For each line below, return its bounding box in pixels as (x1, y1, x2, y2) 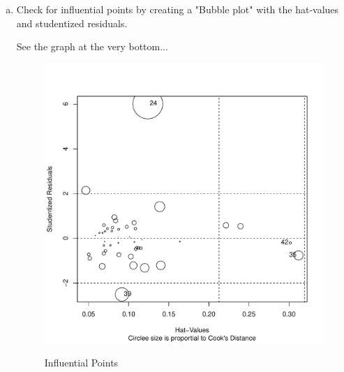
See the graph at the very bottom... (16, 39, 168, 54)
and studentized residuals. (16, 15, 128, 30)
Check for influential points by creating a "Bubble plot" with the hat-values (16, 2, 339, 16)
